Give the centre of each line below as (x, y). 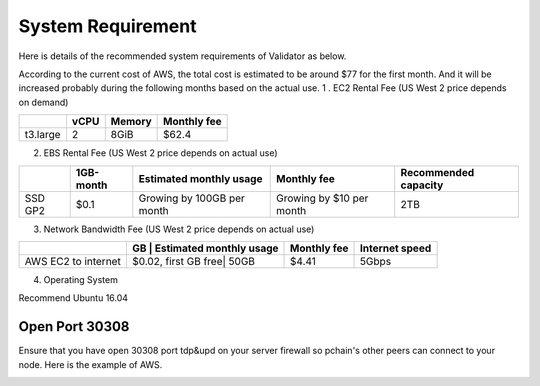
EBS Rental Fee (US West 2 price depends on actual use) (161, 153)
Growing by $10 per (322, 198)
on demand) (43, 102)
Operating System (81, 279)
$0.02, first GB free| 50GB (193, 261)
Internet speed (396, 248)
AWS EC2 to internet (73, 261)
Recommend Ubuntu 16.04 (73, 298)
